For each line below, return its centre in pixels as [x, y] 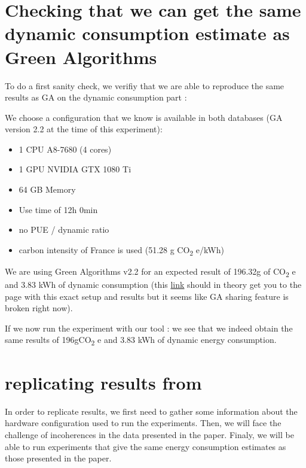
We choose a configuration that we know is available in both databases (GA [144, 117]
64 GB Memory [47, 189]
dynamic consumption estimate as [147, 33]
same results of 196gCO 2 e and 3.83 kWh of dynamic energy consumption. [141, 341]
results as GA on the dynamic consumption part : [96, 97]
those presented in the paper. [58, 458]
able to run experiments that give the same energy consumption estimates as [146, 446]
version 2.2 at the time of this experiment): [84, 129]
